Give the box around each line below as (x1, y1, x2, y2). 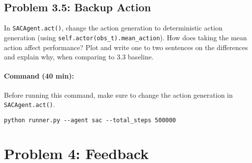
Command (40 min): (4, 71, 74, 81)
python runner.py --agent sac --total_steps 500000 (4, 116, 176, 124)
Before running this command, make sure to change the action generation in (4, 89, 233, 100)
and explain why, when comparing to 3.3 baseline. (4, 52, 154, 62)
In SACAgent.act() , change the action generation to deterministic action (4, 23, 223, 33)
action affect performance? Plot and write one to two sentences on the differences (4, 42, 248, 52)
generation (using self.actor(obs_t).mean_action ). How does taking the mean (4, 32, 247, 42)
